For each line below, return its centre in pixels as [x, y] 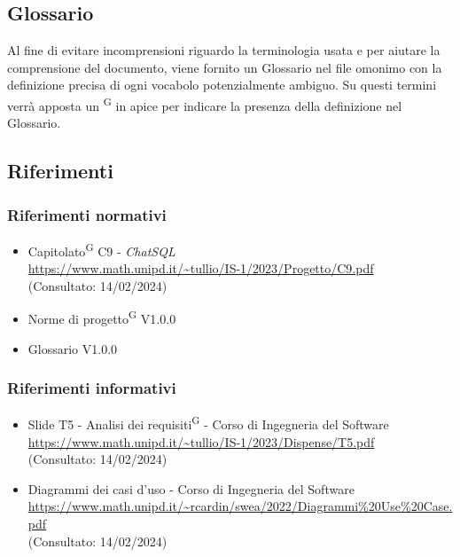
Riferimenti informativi [92, 388]
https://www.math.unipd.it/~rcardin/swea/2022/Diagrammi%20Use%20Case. [240, 506]
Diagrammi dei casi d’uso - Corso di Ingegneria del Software [191, 488]
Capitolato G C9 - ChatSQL [101, 249]
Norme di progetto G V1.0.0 [102, 317]
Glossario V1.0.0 [73, 348]
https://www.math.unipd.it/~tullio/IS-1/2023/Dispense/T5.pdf [201, 441]
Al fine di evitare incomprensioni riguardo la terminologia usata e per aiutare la [224, 50]
